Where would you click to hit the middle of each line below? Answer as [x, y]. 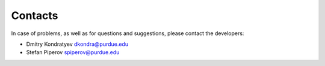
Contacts [35, 15]
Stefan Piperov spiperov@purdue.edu [73, 52]
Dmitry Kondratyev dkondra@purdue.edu [77, 44]
